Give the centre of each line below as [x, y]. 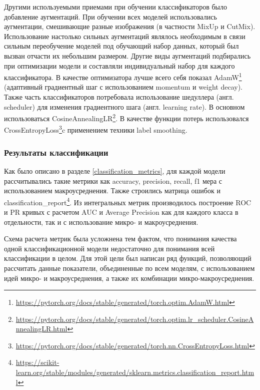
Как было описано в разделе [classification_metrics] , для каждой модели [115, 170]
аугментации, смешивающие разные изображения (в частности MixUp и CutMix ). [130, 26]
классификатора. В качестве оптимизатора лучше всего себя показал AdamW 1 [123, 76]
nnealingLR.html [41, 329]
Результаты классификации [56, 152]
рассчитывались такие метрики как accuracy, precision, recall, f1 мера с [113, 180]
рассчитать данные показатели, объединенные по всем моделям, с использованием [129, 268]
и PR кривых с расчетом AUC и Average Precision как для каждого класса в [121, 212]
